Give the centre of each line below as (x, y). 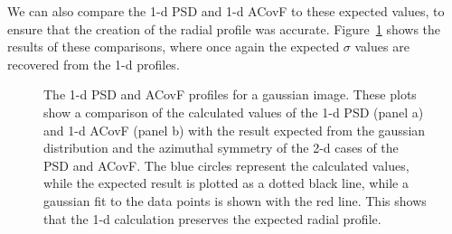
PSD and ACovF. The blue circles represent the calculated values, (226, 165)
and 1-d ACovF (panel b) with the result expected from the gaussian (235, 130)
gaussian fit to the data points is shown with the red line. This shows (235, 200)
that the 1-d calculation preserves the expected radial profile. (212, 218)
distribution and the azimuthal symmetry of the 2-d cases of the (221, 148)
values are (382, 47)
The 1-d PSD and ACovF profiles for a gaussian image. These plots (230, 94)
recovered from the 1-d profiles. (94, 64)
